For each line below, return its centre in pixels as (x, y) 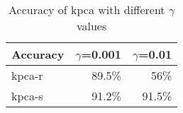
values (91, 26)
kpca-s (27, 96)
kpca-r (27, 75)
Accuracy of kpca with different (87, 10)
